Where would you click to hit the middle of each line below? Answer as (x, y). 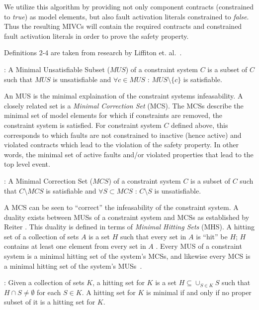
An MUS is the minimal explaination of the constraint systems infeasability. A (124, 96)
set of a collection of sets (42, 236)
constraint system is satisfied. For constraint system (83, 125)
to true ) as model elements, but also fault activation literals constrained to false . (127, 16)
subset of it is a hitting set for (50, 302)
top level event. (27, 164)
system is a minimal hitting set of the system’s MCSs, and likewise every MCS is (127, 256)
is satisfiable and (71, 190)
